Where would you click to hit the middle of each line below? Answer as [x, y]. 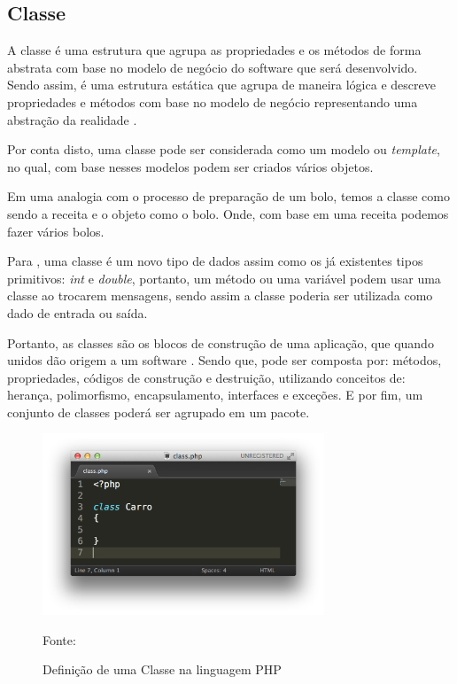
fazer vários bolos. [56, 231]
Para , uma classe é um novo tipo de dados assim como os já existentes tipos [215, 261]
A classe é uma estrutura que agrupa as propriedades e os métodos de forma [214, 50]
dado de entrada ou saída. [77, 312]
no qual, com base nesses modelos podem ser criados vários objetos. [190, 166]
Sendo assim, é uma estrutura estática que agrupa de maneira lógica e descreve [221, 85]
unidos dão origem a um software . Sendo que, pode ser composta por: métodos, [225, 360]
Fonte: [59, 639]
